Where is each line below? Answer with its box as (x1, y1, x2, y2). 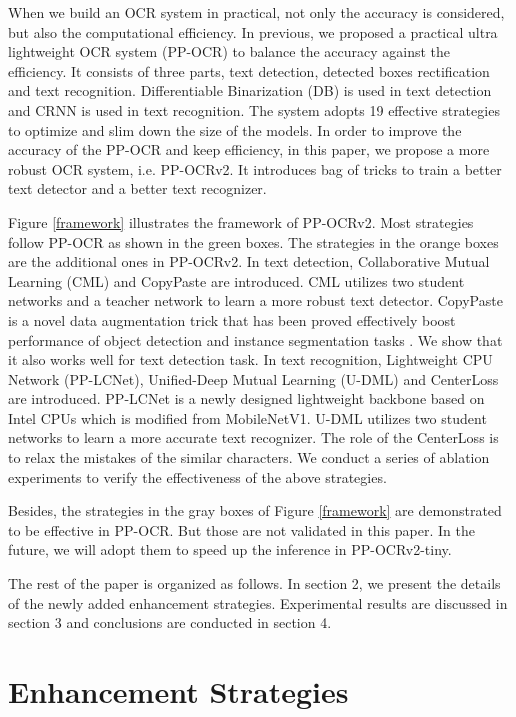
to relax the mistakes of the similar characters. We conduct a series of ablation (8, 447, 490, 468)
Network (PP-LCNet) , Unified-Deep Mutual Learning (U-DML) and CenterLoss (8, 368, 499, 389)
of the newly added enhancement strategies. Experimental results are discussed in (8, 592, 508, 613)
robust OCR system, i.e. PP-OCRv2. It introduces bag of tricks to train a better (8, 158, 502, 179)
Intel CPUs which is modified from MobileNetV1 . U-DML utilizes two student (8, 407, 487, 428)
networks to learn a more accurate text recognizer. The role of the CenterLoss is (8, 427, 499, 448)
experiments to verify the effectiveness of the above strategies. (8, 466, 387, 487)
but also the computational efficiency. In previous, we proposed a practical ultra (8, 21, 498, 42)
